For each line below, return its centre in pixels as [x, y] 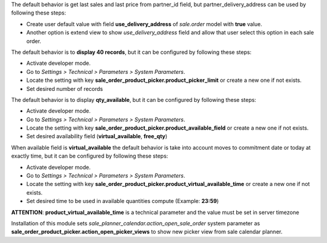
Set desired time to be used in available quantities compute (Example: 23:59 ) [123, 201]
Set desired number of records [64, 88]
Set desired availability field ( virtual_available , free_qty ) [97, 136]
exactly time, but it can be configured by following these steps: [90, 156]
